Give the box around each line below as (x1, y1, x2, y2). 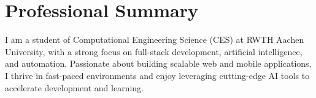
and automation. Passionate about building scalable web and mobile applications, (5, 57, 312, 70)
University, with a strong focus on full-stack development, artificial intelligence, (5, 45, 303, 58)
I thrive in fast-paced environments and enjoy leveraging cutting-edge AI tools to (5, 69, 310, 81)
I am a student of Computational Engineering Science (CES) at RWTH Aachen (5, 33, 304, 46)
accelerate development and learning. (5, 81, 144, 94)
